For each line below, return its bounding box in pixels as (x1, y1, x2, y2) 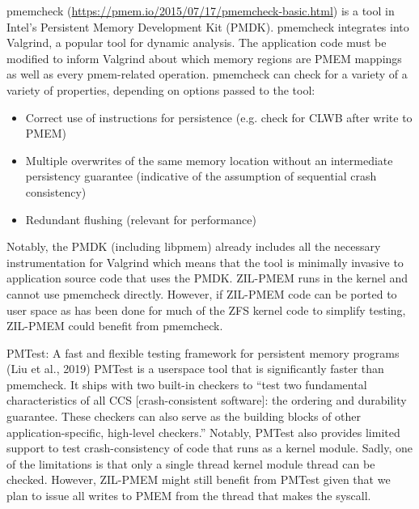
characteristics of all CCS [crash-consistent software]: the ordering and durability (6, 392, 407, 409)
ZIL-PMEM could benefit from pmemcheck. (6, 317, 223, 334)
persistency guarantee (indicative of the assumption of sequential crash (25, 168, 377, 185)
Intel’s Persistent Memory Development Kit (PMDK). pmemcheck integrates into (6, 18, 409, 35)
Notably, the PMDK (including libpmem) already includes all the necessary (6, 238, 381, 255)
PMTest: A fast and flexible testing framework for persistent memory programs (6, 344, 400, 361)
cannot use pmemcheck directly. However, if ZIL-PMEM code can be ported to (6, 285, 397, 302)
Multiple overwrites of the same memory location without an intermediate (25, 151, 393, 168)
